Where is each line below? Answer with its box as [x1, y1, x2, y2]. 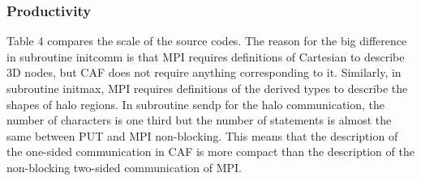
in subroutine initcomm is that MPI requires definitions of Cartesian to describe [6, 48, 405, 65]
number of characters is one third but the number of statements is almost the [6, 112, 392, 128]
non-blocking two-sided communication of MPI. [6, 158, 243, 175]
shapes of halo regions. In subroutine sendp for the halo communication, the [6, 95, 385, 112]
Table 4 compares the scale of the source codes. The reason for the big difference [6, 32, 407, 49]
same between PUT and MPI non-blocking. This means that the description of [6, 127, 398, 144]
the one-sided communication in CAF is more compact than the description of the [6, 143, 415, 160]
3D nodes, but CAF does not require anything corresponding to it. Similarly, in [6, 64, 402, 81]
